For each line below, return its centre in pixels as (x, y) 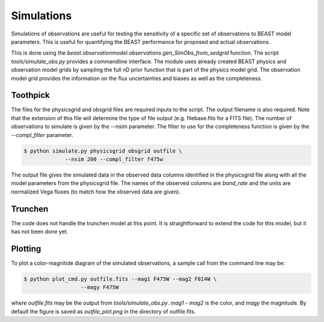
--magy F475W (100, 287)
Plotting (26, 248)
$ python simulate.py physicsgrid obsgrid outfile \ (103, 151)
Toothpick (31, 95)
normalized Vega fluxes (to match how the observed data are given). (96, 192)
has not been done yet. (40, 232)
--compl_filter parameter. (42, 135)
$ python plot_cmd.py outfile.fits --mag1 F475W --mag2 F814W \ (120, 279)
